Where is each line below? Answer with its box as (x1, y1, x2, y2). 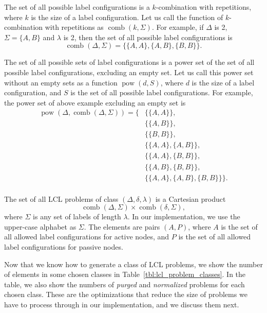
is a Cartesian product (155, 193, 226, 204)
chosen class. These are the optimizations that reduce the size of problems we (4, 289, 247, 300)
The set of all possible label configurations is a (4, 2, 150, 12)
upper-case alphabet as (4, 221, 77, 232)
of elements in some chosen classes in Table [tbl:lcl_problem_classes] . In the (4, 269, 246, 280)
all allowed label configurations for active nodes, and (4, 231, 169, 242)
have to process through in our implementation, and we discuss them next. (4, 299, 239, 309)
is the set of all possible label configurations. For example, (70, 87, 253, 98)
